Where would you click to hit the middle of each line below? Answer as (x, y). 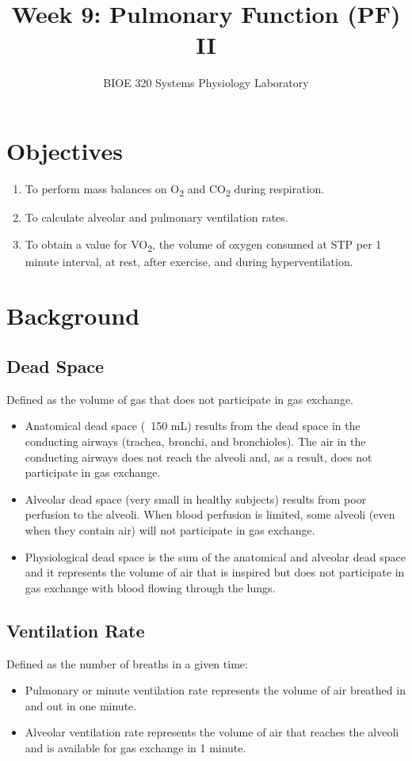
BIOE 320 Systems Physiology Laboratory (206, 83)
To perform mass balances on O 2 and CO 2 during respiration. (175, 189)
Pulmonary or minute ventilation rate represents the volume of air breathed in (215, 690)
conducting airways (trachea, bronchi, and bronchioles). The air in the (195, 441)
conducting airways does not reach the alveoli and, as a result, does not (198, 457)
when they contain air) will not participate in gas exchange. (170, 530)
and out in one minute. (81, 705)
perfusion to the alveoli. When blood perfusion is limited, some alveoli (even (210, 514)
